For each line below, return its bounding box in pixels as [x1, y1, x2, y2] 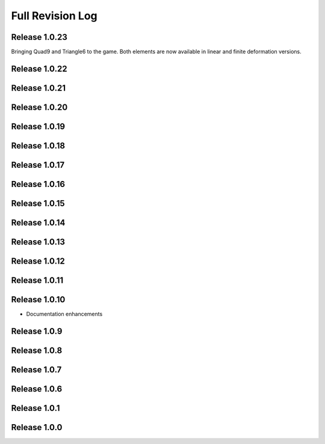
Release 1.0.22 [11, 63, 67, 74]
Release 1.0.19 [11, 121, 66, 132]
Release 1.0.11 [11, 275, 64, 286]
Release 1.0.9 [11, 326, 63, 336]
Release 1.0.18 [11, 141, 66, 151]
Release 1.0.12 [11, 256, 66, 267]
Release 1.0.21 [11, 83, 66, 93]
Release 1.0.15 [11, 198, 66, 208]
